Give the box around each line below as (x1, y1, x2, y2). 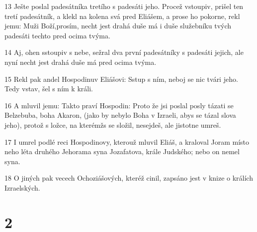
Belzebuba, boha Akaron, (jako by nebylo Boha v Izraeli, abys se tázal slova (4, 110, 236, 120)
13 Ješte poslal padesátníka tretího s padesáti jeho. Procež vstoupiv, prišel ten (4, 1, 244, 11)
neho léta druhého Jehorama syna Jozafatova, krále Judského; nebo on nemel (4, 146, 240, 157)
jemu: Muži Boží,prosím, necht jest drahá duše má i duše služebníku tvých (4, 20, 232, 31)
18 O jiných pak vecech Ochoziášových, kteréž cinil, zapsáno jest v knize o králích (4, 173, 253, 183)
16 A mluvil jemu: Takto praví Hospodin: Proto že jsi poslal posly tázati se (4, 100, 234, 110)
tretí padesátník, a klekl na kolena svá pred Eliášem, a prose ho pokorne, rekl (4, 10, 240, 21)
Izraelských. (4, 182, 40, 193)
